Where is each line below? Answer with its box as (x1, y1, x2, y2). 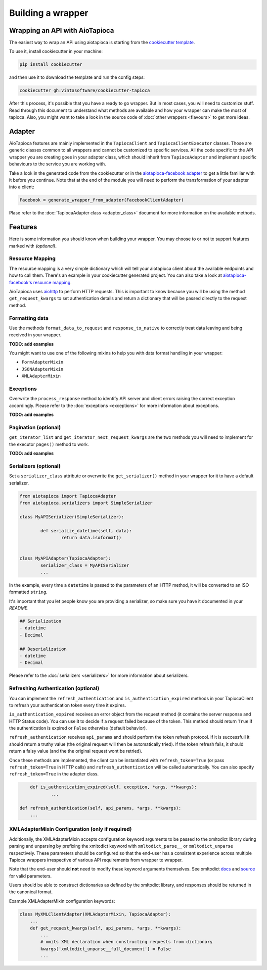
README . (9, 605, 29, 611)
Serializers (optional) (9, 462, 61, 469)
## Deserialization (19, 646, 67, 652)
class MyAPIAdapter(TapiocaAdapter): (19, 556, 111, 562)
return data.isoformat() (61, 535, 122, 540)
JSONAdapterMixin (21, 366, 64, 372)
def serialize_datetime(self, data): (40, 528, 132, 533)
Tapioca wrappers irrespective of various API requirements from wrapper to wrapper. (9, 857, 183, 863)
